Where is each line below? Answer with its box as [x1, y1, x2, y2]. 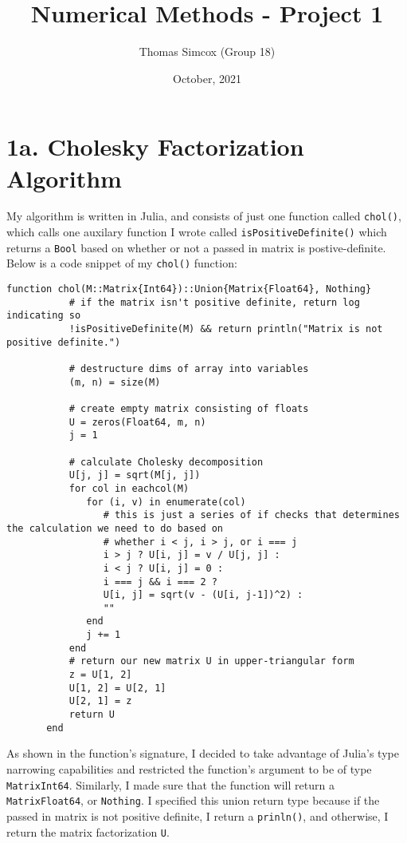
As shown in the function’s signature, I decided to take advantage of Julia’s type [6, 745, 399, 762]
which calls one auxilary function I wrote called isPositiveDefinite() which [6, 224, 387, 240]
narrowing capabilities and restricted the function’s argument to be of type [6, 760, 372, 777]
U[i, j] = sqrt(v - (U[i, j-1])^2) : [103, 589, 303, 601]
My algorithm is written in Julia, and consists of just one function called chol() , [6, 208, 401, 224]
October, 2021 [173, 69, 241, 86]
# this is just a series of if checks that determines [103, 509, 400, 521]
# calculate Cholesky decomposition [68, 456, 264, 468]
